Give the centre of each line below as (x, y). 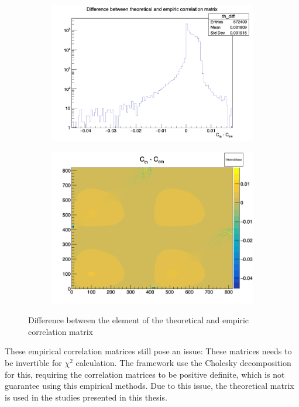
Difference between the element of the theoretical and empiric (139, 320)
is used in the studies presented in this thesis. (86, 397)
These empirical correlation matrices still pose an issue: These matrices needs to (148, 351)
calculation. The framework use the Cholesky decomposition (183, 363)
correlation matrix (61, 331)
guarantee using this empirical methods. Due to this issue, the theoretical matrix (149, 386)
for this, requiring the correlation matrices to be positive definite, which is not (145, 374)
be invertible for (33, 363)
